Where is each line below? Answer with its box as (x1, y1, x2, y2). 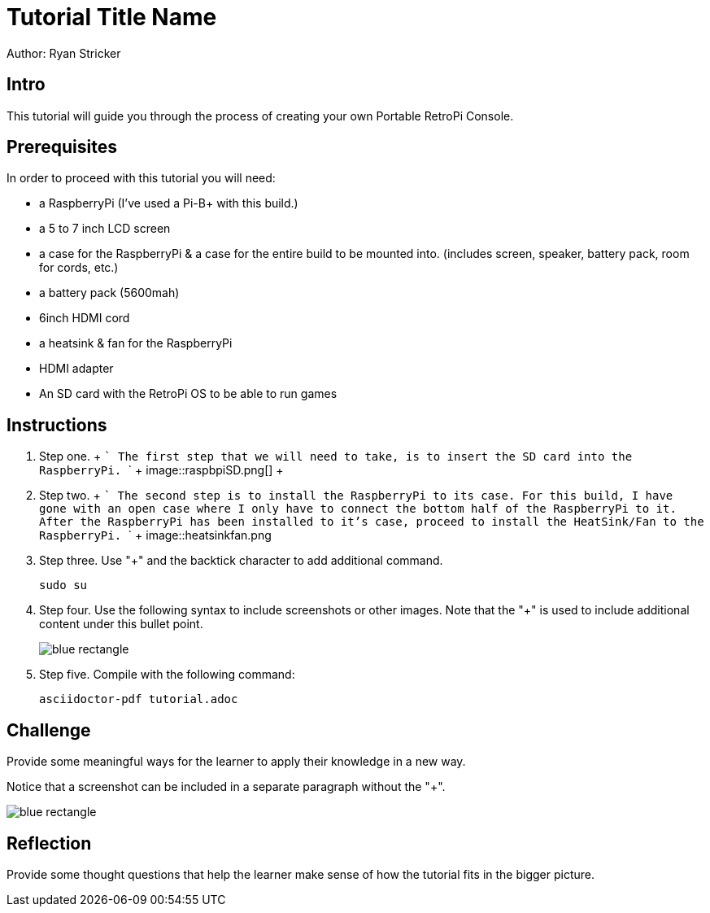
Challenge (7, 719, 91, 740)
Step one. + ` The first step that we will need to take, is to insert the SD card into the (39, 449, 633, 464)
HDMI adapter (39, 361, 114, 376)
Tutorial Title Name (7, 3, 217, 31)
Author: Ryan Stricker (7, 46, 121, 60)
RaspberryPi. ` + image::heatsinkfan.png (39, 528, 272, 543)
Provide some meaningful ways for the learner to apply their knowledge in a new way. (7, 754, 466, 769)
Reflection (7, 832, 92, 854)
